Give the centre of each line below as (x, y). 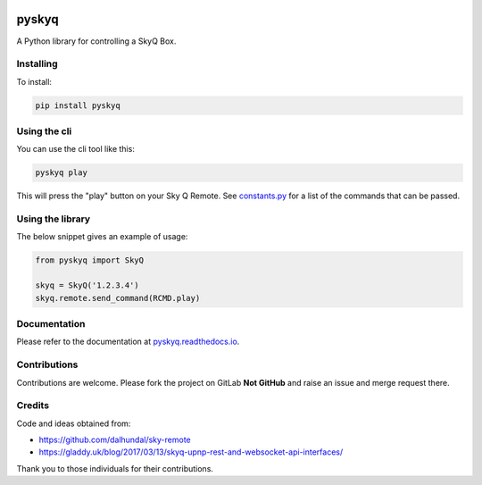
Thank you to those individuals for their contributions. (115, 468)
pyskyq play (62, 173)
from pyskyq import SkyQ (90, 260)
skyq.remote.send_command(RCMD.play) (118, 298)
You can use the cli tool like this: (76, 149)
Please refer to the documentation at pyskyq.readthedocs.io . (128, 342)
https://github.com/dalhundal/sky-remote (115, 440)
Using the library (54, 219)
